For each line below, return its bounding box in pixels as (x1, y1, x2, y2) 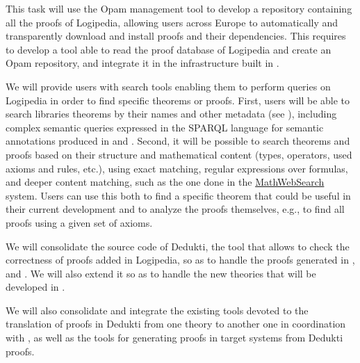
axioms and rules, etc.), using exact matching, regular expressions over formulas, (6, 161, 348, 175)
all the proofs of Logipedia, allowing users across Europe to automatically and (6, 15, 338, 29)
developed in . (6, 280, 65, 294)
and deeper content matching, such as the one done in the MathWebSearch (6, 175, 325, 189)
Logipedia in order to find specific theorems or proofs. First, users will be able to (6, 92, 350, 107)
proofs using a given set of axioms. (6, 215, 153, 229)
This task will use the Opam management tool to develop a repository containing (6, 1, 352, 15)
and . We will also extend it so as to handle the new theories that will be (6, 266, 316, 280)
